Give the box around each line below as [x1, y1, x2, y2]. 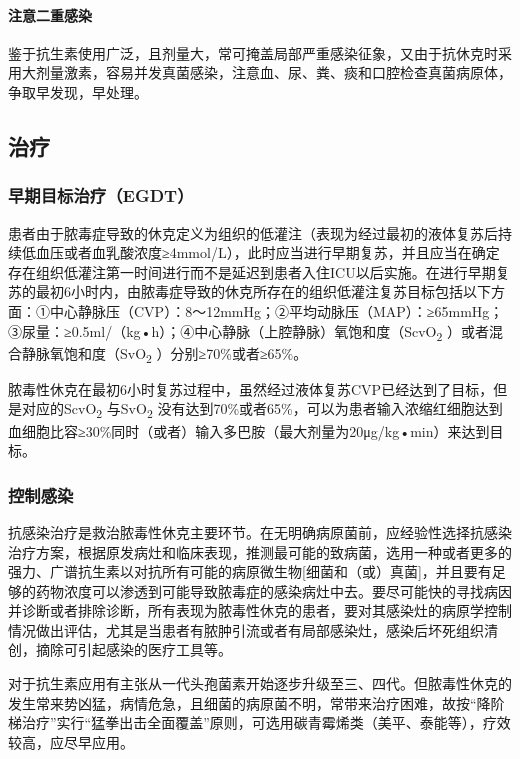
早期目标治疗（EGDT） [8, 183, 194, 208]
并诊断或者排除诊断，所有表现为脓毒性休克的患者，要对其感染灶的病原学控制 [8, 600, 512, 621]
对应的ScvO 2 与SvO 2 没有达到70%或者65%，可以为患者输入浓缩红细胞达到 [21, 398, 503, 422]
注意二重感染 [8, 4, 92, 25]
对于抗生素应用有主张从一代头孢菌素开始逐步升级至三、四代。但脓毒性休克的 [8, 673, 512, 694]
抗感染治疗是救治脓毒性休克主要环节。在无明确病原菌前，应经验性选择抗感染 [8, 521, 512, 542]
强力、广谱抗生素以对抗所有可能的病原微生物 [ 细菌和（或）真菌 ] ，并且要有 [8, 561, 492, 582]
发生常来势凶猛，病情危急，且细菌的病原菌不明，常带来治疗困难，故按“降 [8, 692, 491, 713]
